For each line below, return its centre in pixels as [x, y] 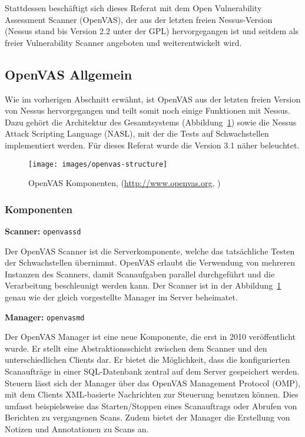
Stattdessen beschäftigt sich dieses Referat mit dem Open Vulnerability [133, 8]
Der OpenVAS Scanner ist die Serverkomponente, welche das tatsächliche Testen [150, 251]
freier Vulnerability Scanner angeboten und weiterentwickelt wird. [123, 42]
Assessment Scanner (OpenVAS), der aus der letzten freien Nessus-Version [139, 19]
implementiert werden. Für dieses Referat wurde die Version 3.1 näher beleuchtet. [152, 145]
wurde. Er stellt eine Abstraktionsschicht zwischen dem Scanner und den [136, 348]
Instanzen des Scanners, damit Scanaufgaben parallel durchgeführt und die [140, 274]
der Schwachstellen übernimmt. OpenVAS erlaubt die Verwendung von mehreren [150, 262]
